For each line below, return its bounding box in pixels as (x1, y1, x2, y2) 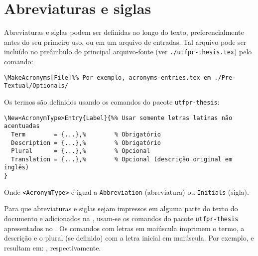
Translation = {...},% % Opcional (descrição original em (11, 155, 233, 163)
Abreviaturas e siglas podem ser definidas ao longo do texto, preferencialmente (4, 27, 244, 37)
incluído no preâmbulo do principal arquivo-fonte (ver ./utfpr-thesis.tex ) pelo (4, 46, 252, 57)
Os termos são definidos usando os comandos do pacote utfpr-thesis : (4, 96, 220, 107)
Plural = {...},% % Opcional (11, 147, 150, 155)
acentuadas (4, 123, 40, 130)
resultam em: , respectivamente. (4, 242, 101, 253)
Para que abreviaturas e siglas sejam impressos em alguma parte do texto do (4, 203, 238, 214)
